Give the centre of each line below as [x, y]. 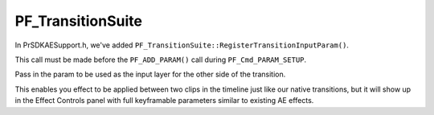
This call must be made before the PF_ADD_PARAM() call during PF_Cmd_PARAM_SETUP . [161, 60]
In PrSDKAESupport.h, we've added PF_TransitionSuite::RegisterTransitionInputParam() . [182, 45]
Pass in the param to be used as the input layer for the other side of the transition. [150, 74]
